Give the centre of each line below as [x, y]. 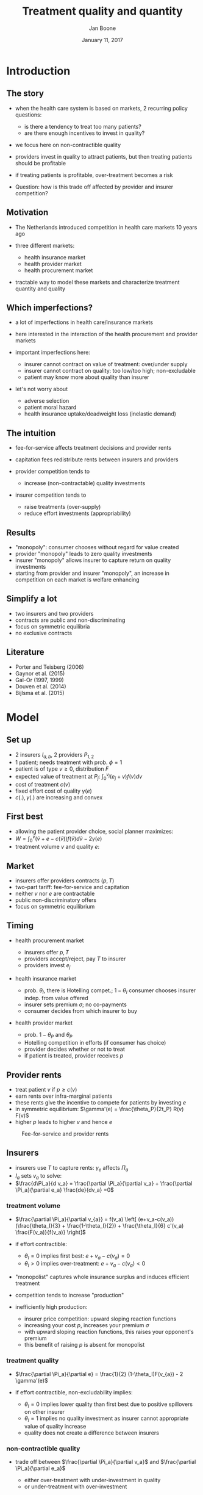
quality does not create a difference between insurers [92, 1433]
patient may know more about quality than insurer [87, 377]
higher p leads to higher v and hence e [64, 1122]
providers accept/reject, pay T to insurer [75, 959]
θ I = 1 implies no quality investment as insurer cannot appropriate [106, 1419]
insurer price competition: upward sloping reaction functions [100, 1319]
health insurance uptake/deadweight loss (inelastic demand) [100, 414]
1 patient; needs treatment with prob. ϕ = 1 [69, 762]
